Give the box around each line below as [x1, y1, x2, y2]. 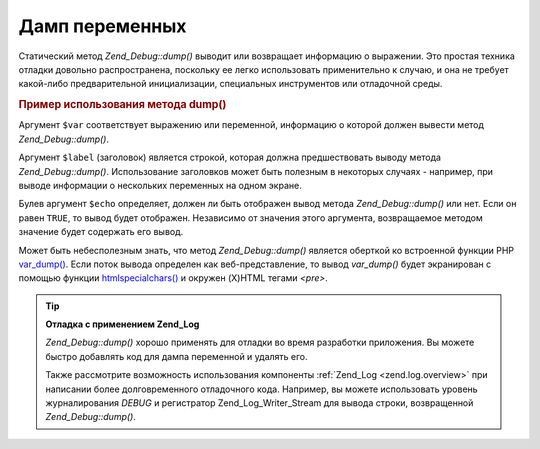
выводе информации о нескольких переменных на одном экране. [18, 179, 302, 191]
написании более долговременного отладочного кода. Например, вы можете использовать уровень [45, 383, 479, 395]
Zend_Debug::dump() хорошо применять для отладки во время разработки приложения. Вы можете [45, 336, 475, 349]
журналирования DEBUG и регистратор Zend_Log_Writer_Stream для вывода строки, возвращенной [45, 397, 474, 409]
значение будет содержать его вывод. [18, 226, 184, 238]
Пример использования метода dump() [18, 98, 227, 112]
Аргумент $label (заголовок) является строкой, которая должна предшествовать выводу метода [18, 151, 442, 164]
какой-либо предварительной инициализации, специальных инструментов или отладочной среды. [18, 78, 443, 90]
